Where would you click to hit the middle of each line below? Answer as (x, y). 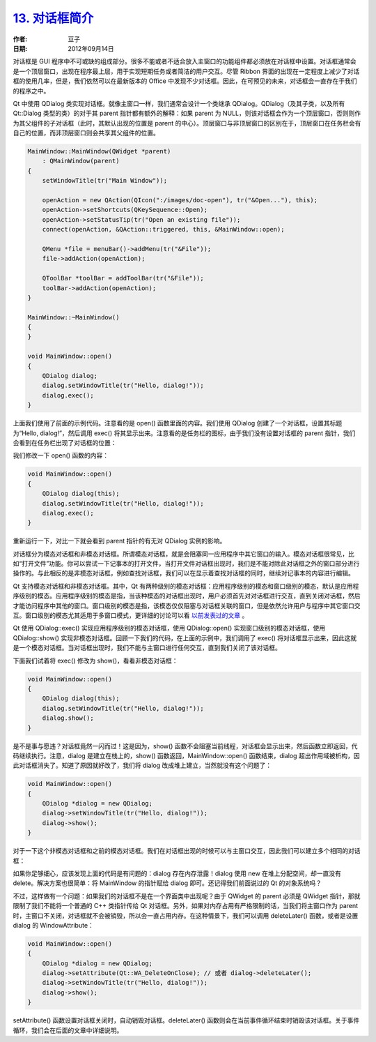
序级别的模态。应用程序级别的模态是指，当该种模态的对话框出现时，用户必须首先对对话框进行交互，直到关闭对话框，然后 (187, 596)
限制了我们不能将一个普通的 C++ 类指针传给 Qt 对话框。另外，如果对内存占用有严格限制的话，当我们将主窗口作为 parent (186, 906)
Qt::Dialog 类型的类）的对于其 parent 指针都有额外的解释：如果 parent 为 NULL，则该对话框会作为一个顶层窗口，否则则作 (187, 113)
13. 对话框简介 (53, 18)
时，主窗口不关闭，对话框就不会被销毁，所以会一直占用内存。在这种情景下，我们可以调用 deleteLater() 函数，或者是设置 (186, 915)
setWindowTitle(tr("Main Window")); (104, 181)
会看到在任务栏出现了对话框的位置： (65, 442)
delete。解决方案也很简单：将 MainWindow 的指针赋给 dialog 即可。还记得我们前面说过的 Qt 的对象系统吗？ (167, 883)
